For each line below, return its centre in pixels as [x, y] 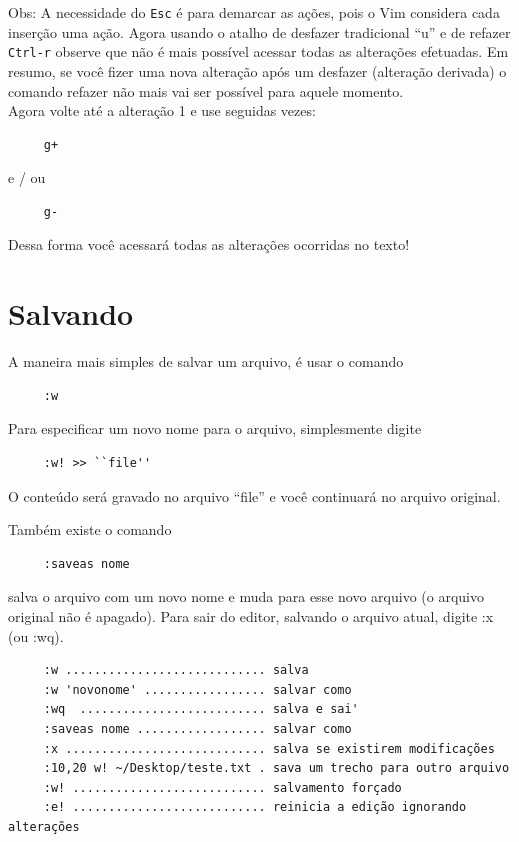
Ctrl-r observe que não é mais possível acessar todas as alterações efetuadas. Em [258, 51]
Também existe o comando [90, 529]
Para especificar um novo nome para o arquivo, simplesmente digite [215, 428]
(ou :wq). [36, 635]
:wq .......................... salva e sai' [201, 709]
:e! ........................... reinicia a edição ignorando [255, 807]
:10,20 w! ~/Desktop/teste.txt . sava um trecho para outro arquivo [276, 768]
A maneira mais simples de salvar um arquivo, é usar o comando [206, 361]
